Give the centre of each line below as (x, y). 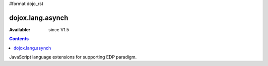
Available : (20, 29)
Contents (19, 39)
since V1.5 (59, 29)
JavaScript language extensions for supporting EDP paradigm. (73, 57)
